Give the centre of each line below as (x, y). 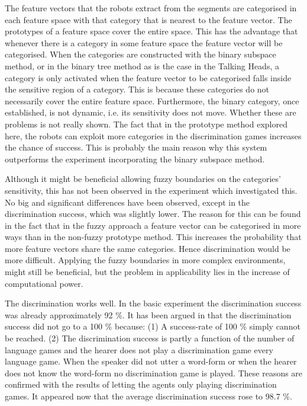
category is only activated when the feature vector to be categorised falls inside (148, 77)
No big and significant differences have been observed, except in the (127, 202)
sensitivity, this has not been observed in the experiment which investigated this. (151, 190)
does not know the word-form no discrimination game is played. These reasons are (154, 373)
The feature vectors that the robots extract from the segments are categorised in (151, 8)
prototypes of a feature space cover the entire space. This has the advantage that (151, 31)
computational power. (44, 283)
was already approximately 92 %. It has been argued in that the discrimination (148, 314)
